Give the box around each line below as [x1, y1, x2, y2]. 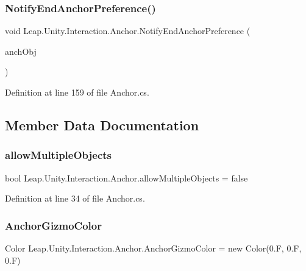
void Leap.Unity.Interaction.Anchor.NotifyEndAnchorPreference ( [5, 24, 251, 37]
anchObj [5, 44, 37, 57]
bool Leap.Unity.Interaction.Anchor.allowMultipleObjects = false [5, 171, 248, 184]
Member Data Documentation [5, 115, 199, 134]
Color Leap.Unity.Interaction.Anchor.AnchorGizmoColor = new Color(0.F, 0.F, [5, 242, 302, 254]
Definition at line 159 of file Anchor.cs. [5, 86, 149, 98]
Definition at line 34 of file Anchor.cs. [5, 192, 145, 205]
